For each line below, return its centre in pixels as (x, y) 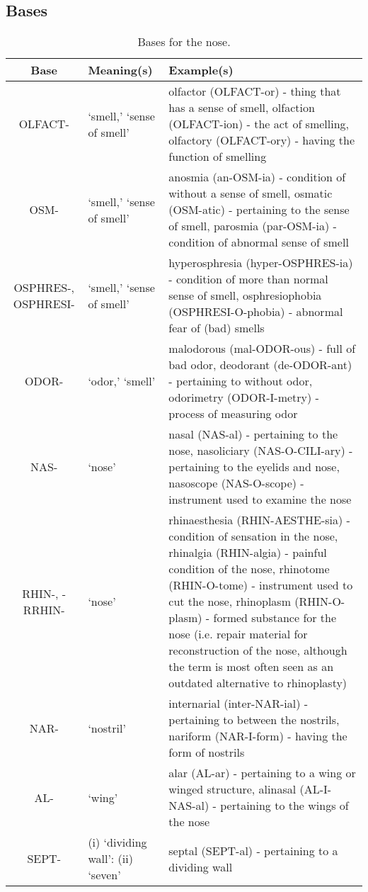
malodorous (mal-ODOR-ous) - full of (262, 349)
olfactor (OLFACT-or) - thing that (255, 91)
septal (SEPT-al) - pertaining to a (253, 850)
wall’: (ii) (110, 859)
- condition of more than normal (248, 279)
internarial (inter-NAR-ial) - (238, 704)
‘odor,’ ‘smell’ (122, 381)
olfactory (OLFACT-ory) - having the (262, 140)
